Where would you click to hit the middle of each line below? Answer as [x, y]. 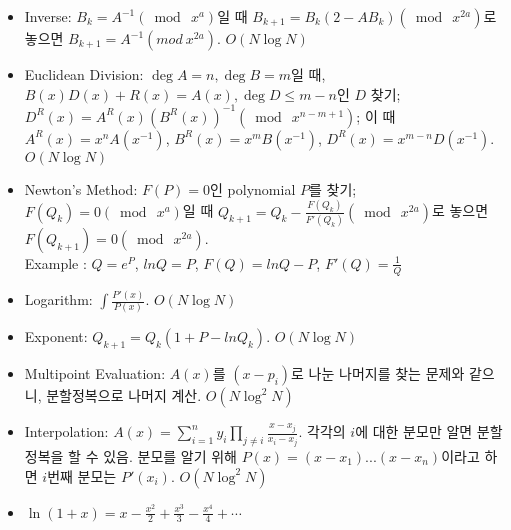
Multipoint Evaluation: [95, 373]
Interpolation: [66, 431]
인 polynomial [253, 188]
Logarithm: [58, 299]
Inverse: [48, 16]
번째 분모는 [82, 475]
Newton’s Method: [81, 188]
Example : [55, 262]
